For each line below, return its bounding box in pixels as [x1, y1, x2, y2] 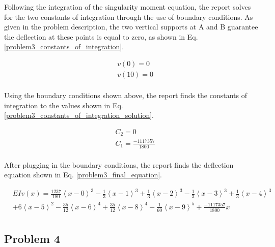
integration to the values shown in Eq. [4, 100, 123, 110]
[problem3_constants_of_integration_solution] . [4, 110, 154, 120]
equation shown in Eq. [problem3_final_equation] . [4, 169, 162, 180]
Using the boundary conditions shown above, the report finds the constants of [4, 90, 248, 101]
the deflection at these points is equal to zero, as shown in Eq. [4, 31, 198, 42]
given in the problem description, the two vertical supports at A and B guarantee [4, 21, 258, 32]
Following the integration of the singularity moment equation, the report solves [4, 2, 251, 12]
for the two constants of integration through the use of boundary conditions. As [4, 11, 253, 22]
